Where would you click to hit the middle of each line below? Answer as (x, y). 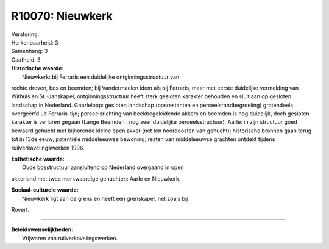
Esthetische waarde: (38, 159)
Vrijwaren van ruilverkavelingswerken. (70, 238)
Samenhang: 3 (30, 51)
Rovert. (20, 209)
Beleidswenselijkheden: (42, 229)
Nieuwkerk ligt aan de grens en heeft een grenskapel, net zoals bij (105, 198)
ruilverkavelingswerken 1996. (48, 148)
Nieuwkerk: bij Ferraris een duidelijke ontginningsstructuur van (101, 77)
